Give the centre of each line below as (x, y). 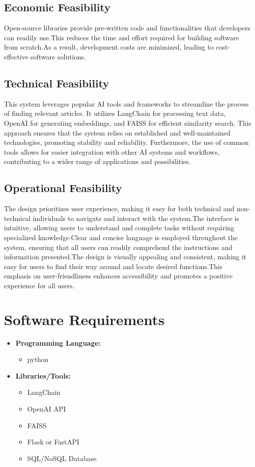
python (38, 359)
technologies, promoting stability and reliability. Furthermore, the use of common (127, 142)
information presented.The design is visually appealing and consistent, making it (125, 257)
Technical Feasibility (57, 83)
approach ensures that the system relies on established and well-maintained (117, 132)
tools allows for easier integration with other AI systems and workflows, (112, 151)
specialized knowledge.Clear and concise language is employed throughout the (121, 237)
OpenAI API (46, 408)
